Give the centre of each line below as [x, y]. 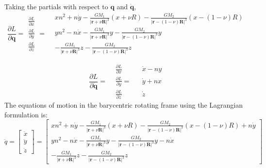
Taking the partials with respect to [56, 6]
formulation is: [26, 114]
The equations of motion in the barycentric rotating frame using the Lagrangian [124, 105]
